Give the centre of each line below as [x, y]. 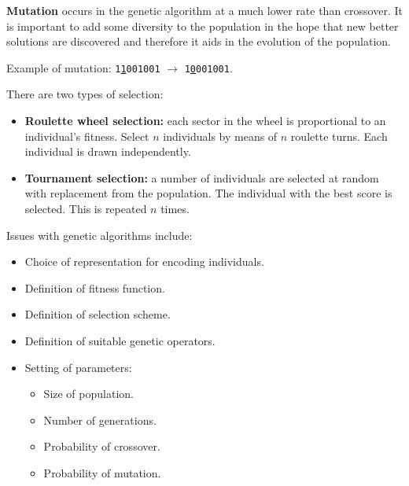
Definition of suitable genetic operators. [120, 340]
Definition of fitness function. [95, 287]
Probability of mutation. [102, 472]
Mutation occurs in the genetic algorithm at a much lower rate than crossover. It [204, 10]
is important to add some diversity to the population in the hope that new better [203, 26]
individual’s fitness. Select [87, 136]
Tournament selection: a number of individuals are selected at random [202, 177]
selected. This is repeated [86, 208]
